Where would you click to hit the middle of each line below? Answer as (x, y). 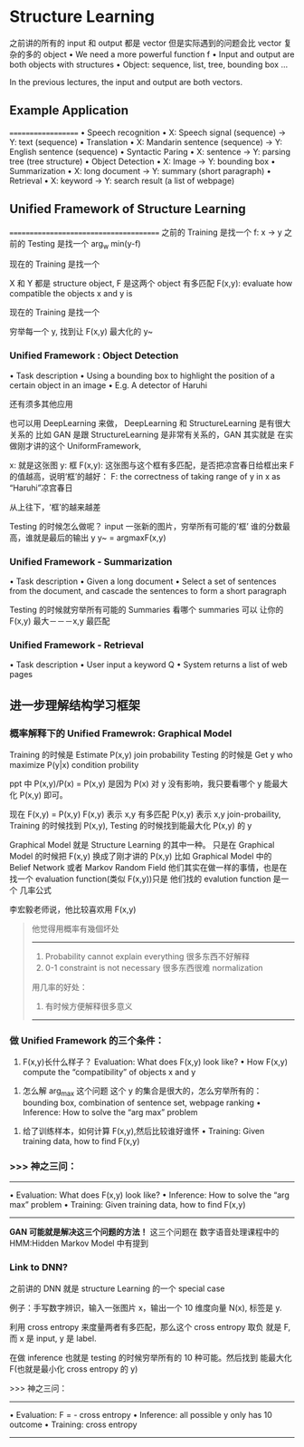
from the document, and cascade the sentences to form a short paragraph (148, 590)
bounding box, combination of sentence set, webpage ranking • (142, 1102)
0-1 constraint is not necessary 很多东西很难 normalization (154, 967)
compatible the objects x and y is (71, 294)
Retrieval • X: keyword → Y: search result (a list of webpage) (122, 180)
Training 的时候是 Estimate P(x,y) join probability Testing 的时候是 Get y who (151, 754)
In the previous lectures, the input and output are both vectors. (126, 82)
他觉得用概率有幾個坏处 (75, 928)
